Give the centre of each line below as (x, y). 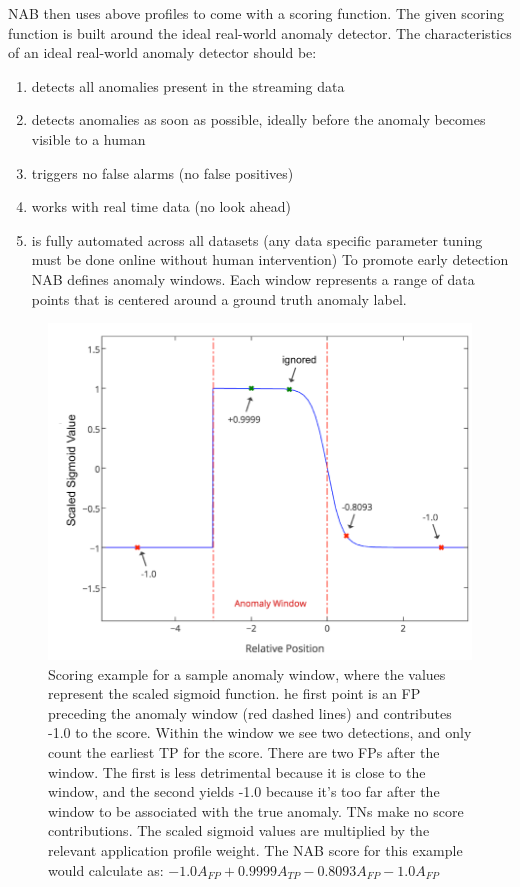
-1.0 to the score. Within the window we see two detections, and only (260, 732)
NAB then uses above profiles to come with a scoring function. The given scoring (256, 13)
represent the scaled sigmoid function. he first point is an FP (234, 693)
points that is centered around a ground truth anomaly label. (219, 298)
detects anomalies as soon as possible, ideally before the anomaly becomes (258, 119)
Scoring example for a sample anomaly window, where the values (247, 673)
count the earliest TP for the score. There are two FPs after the (244, 752)
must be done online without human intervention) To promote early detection (270, 259)
